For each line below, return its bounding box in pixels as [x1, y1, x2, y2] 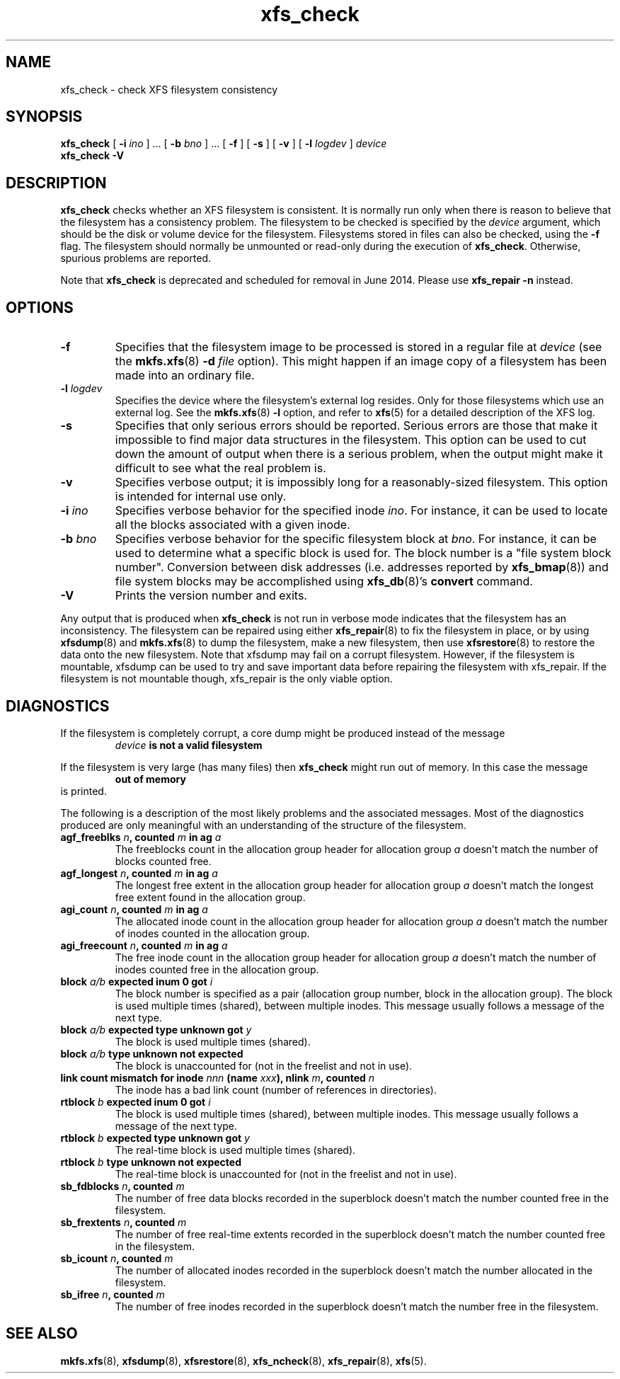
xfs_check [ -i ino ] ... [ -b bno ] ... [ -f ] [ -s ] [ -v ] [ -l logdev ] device [60, 137, 387, 150]
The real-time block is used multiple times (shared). [115, 1143, 356, 1156]
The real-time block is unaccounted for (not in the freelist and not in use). [115, 1167, 457, 1180]
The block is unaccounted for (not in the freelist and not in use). [115, 1059, 413, 1072]
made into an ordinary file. [115, 368, 255, 383]
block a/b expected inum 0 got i [60, 975, 213, 988]
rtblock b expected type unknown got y [60, 1131, 250, 1144]
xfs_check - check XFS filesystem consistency [60, 83, 278, 96]
